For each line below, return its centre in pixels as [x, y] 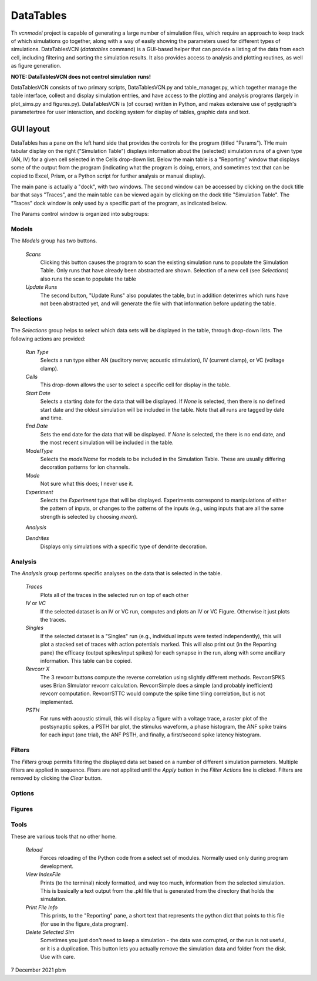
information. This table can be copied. [86, 660]
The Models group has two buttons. [54, 241]
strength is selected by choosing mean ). [89, 516]
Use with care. [58, 957]
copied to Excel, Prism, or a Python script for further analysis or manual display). [108, 176]
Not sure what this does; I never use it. [87, 484]
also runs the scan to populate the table [88, 279]
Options [23, 793]
